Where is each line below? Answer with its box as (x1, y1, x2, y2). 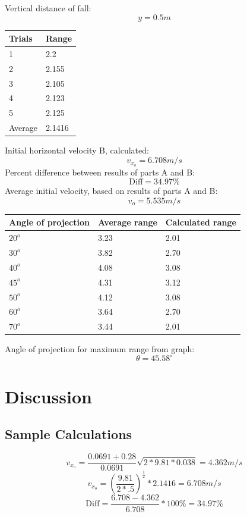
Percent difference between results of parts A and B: (5, 165, 195, 178)
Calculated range (165, 216, 236, 228)
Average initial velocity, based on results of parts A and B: (5, 184, 218, 197)
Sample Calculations (5, 425, 132, 443)
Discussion (5, 384, 92, 408)
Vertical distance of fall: (5, 2, 91, 14)
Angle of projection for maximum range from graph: (5, 343, 195, 355)
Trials (9, 32, 33, 45)
